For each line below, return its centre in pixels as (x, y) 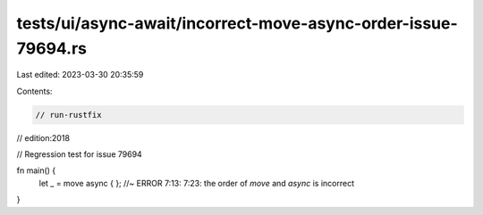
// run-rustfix (68, 115)
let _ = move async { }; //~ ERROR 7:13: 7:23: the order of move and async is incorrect (197, 183)
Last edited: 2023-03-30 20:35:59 (80, 75)
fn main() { (36, 170)
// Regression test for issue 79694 (79, 154)
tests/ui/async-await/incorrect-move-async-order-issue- (237, 23)
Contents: (34, 91)
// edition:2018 (43, 137)
